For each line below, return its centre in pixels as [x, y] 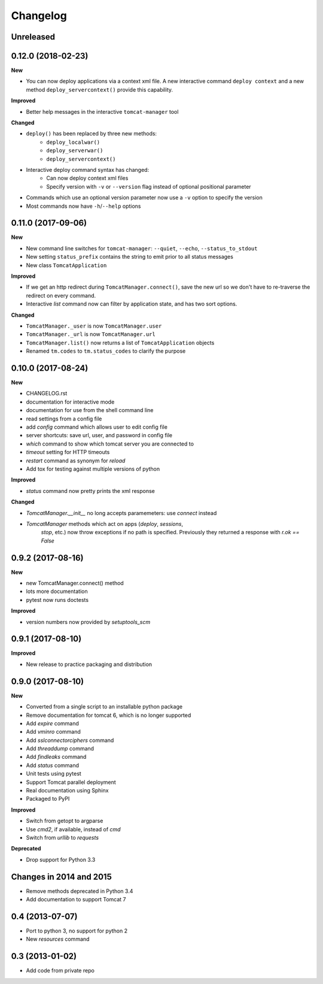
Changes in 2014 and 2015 [61, 876]
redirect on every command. [61, 295]
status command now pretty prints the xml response [91, 491]
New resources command [58, 939]
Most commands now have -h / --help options [83, 206]
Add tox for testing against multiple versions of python [93, 469]
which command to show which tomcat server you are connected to [110, 444]
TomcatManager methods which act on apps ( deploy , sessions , [105, 523]
